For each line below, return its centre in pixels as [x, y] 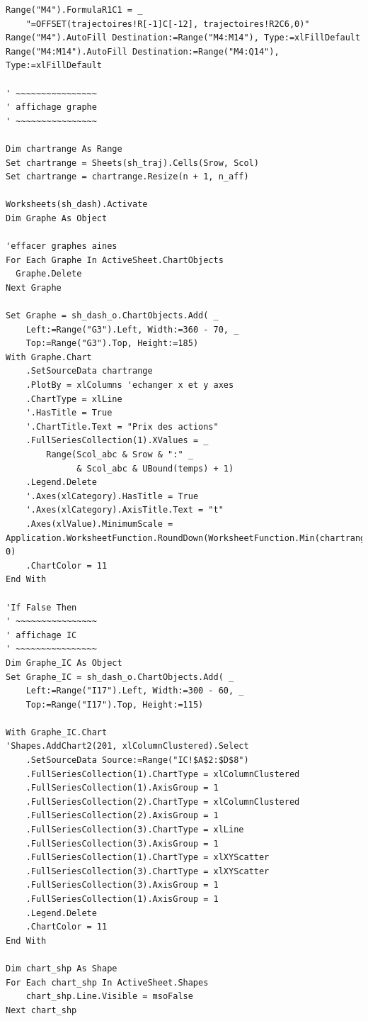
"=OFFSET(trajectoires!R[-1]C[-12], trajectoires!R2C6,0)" [168, 24]
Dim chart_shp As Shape [62, 968]
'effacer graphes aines [62, 246]
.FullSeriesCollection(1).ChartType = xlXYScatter [148, 858]
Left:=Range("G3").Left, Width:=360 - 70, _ [132, 329]
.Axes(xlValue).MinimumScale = [99, 524]
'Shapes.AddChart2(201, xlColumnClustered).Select [127, 746]
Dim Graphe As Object [57, 218]
